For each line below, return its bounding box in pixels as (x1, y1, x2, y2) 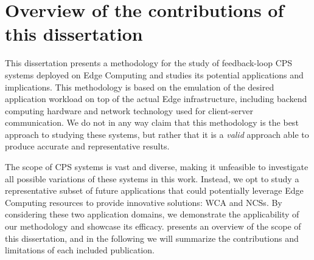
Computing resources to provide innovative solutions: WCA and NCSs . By (5, 196, 282, 208)
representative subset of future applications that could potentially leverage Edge (5, 184, 304, 197)
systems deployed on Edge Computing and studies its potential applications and (5, 68, 304, 81)
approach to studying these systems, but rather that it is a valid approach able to (5, 128, 309, 140)
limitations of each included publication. (5, 244, 155, 256)
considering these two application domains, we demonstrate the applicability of (5, 208, 299, 221)
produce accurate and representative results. (5, 140, 170, 152)
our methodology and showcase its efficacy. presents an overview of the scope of (5, 220, 301, 233)
